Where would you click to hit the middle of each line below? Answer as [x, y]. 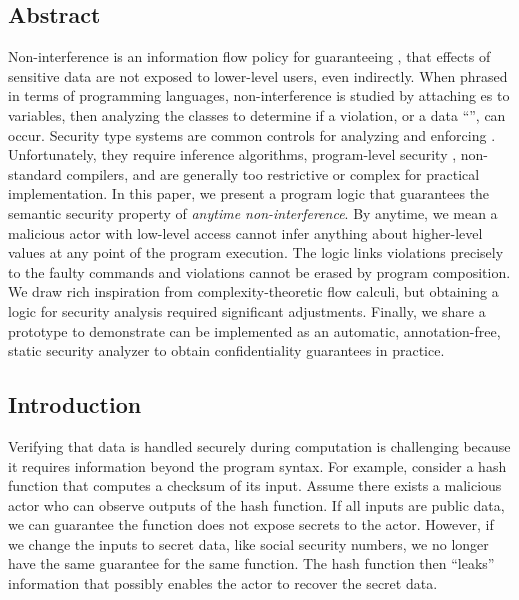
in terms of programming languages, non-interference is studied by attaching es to [259, 95]
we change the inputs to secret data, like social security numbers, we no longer [248, 543]
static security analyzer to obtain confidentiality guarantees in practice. [226, 350]
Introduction [75, 404]
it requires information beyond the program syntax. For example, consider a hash [257, 465]
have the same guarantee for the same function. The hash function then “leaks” [251, 563]
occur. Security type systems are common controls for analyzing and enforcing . [252, 134]
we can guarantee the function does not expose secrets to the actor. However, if [251, 524]
